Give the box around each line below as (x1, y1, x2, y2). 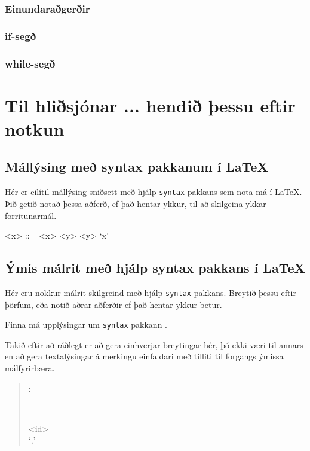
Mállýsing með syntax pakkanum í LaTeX (5, 157, 268, 176)
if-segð (5, 28, 36, 43)
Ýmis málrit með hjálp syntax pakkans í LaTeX (5, 258, 305, 277)
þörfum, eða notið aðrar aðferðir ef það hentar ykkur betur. (5, 298, 222, 310)
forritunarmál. (5, 209, 57, 221)
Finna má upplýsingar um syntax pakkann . (5, 318, 167, 331)
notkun (5, 116, 65, 141)
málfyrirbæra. (5, 362, 55, 374)
